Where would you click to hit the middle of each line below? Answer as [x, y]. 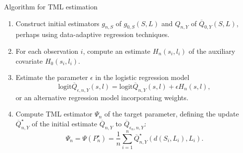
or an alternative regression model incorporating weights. [102, 97]
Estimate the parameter [52, 77]
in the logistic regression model [142, 77]
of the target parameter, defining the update [172, 114]
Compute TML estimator [54, 114]
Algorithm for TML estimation [51, 6]
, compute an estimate [117, 51]
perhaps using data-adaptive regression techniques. [93, 34]
